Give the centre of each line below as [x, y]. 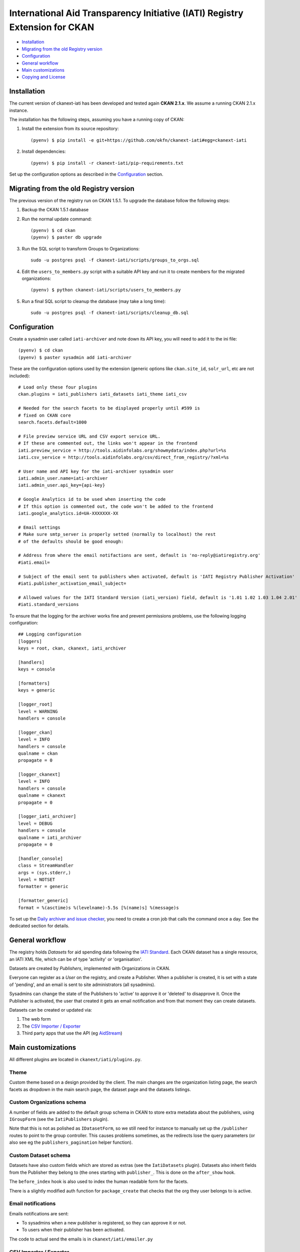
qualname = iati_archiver [50, 837]
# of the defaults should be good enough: [71, 541]
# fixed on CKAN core [44, 415]
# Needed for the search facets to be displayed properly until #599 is [109, 408]
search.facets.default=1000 [52, 422]
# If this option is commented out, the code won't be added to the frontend [116, 506]
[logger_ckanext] [39, 774]
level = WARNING [38, 711]
